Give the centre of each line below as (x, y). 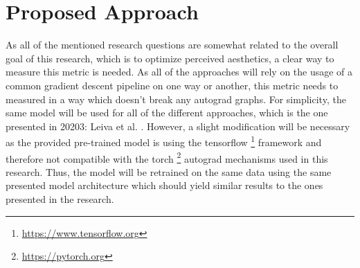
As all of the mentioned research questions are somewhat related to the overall (172, 45)
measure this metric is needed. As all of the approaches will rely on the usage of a (179, 72)
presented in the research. (60, 198)
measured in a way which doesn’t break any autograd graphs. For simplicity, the (176, 99)
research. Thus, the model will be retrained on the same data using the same (169, 171)
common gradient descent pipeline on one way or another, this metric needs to (172, 85)
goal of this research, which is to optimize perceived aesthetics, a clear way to (170, 58)
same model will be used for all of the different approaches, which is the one (167, 113)
